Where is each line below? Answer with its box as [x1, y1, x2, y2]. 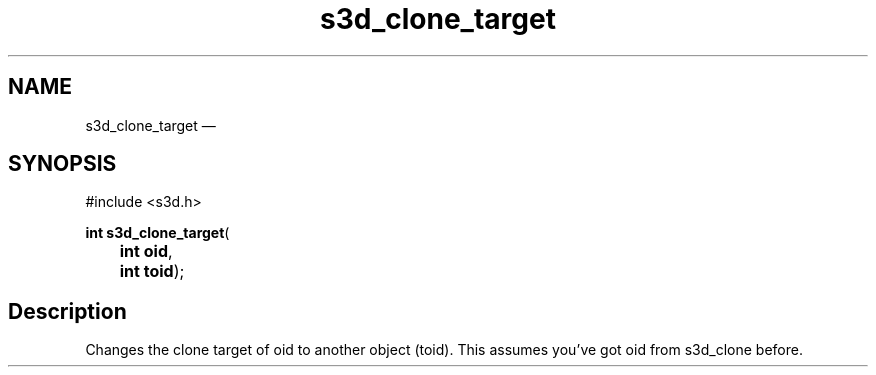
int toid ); [119, 261, 185, 282]
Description [8, 298, 127, 324]
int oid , [119, 241, 173, 262]
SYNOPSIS [8, 151, 117, 177]
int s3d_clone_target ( [85, 224, 230, 242]
